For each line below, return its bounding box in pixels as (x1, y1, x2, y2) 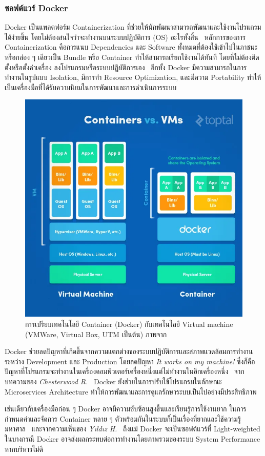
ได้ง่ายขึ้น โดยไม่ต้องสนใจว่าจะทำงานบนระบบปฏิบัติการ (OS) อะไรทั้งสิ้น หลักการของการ (5, 31, 246, 42)
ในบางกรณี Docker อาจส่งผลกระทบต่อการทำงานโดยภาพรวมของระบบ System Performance (5, 433, 260, 444)
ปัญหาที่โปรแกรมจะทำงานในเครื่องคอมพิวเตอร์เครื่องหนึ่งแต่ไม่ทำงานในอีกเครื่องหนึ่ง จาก (5, 366, 244, 377)
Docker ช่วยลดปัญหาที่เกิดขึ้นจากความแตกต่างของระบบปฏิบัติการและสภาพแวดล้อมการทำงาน (5, 346, 253, 357)
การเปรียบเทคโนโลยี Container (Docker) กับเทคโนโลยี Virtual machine (25, 318, 233, 329)
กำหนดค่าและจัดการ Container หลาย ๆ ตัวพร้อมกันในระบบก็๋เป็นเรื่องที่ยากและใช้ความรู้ (5, 413, 241, 424)
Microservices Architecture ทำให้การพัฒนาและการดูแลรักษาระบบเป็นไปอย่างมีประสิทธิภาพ (5, 386, 257, 397)
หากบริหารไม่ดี (5, 443, 43, 454)
